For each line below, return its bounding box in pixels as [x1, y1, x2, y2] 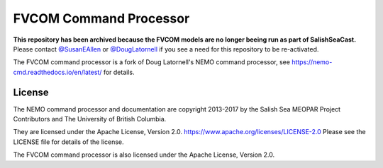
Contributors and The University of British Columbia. [13, 115, 167, 124]
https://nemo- [292, 58, 333, 66]
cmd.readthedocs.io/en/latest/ [13, 68, 102, 76]
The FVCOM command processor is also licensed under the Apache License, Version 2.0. [13, 150, 275, 159]
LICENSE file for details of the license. [13, 138, 124, 146]
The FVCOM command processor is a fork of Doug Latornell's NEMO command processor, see [13, 58, 291, 66]
